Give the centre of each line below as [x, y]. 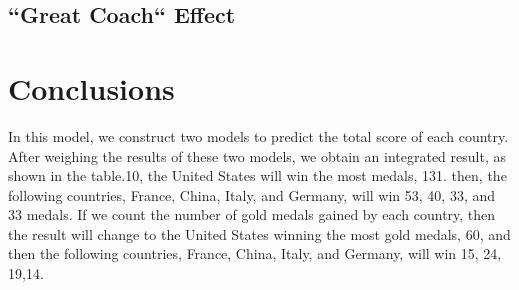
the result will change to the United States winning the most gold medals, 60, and [259, 233]
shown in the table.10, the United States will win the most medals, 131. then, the [257, 175]
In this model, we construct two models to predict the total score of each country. [258, 135]
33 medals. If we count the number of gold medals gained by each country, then [252, 214]
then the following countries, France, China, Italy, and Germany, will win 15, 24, [255, 253]
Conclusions [91, 87]
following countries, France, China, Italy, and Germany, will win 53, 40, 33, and [252, 194]
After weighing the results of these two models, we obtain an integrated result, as [257, 155]
